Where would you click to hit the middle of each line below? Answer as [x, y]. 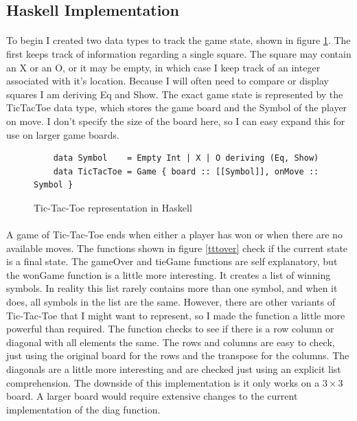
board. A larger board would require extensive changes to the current [152, 396]
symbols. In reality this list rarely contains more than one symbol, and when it [172, 288]
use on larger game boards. [63, 134]
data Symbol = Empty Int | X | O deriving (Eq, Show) [186, 158]
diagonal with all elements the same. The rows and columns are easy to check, [171, 342]
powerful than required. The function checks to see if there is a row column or [170, 329]
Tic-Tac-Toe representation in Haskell [113, 207]
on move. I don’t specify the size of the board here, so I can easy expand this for [176, 121]
